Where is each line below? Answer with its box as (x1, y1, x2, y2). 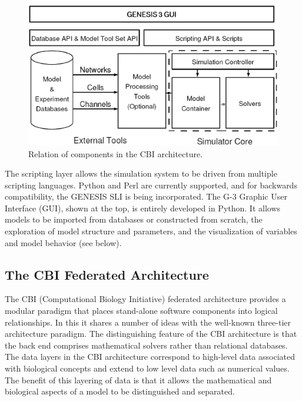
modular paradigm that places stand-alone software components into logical (5, 304, 278, 317)
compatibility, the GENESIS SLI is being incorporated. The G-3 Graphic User (5, 190, 287, 203)
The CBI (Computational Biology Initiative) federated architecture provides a (5, 293, 286, 305)
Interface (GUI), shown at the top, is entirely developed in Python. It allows (5, 201, 281, 214)
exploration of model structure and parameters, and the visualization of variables (5, 225, 297, 237)
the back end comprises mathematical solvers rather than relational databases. (5, 339, 288, 351)
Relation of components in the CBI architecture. (28, 147, 203, 160)
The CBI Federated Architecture (5, 265, 209, 283)
